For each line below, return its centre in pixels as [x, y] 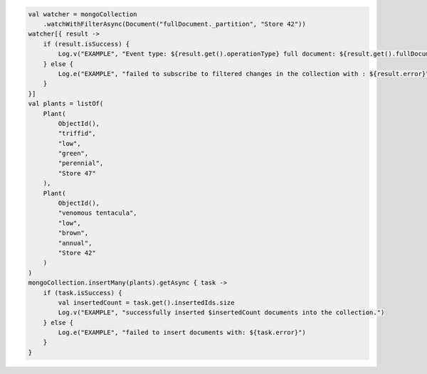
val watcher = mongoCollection [83, 14]
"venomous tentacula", [98, 213]
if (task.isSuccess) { [83, 293]
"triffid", [77, 134]
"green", [73, 154]
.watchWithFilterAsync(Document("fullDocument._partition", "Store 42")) [174, 24]
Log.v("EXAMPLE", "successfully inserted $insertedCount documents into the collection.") [221, 312]
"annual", [75, 243]
